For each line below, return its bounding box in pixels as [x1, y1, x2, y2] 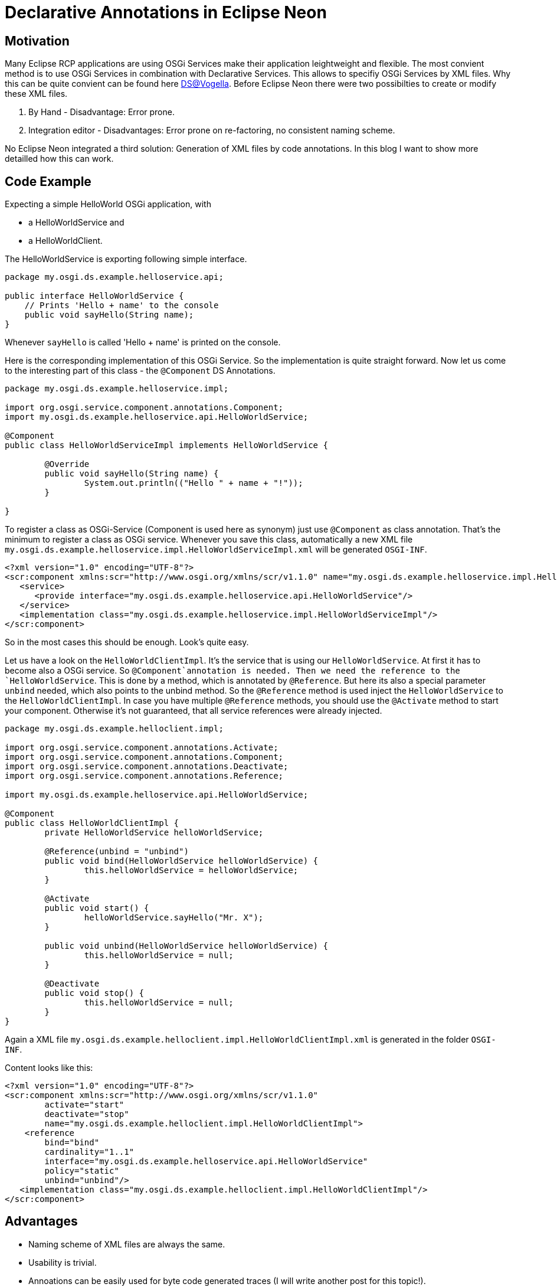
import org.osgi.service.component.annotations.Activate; [5, 743, 278, 753]
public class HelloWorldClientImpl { [5, 818, 179, 828]
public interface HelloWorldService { [5, 291, 184, 301]
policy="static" [44, 1166, 119, 1176]
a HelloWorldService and [28, 217, 124, 228]
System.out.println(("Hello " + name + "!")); [84, 478, 303, 488]
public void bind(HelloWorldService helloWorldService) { [44, 856, 319, 866]
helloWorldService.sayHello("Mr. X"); [84, 913, 264, 923]
